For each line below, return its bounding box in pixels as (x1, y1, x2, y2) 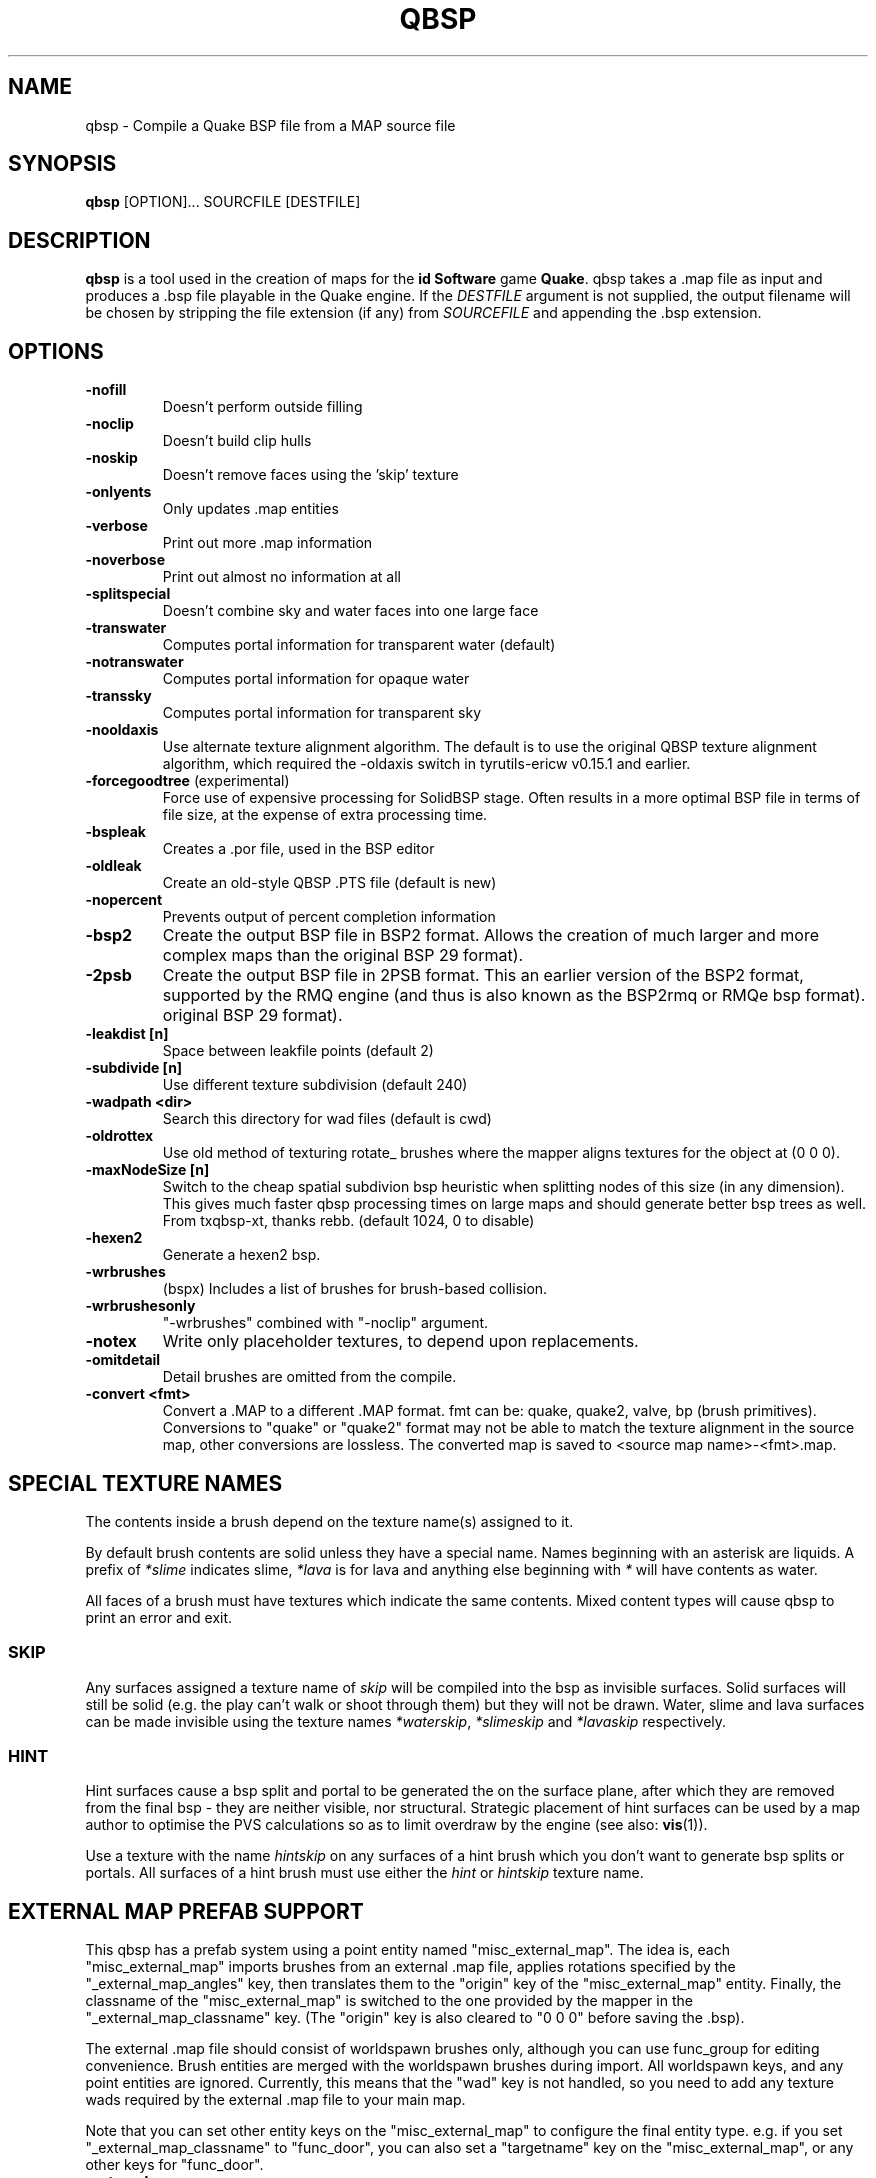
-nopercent (85, 891, 163, 909)
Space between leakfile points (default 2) (162, 1042, 434, 1060)
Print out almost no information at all (162, 568, 401, 586)
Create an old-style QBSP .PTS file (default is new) (162, 874, 497, 892)
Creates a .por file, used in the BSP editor (162, 840, 435, 858)
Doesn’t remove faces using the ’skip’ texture (162, 466, 459, 484)
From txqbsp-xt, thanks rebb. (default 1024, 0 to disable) (162, 1212, 535, 1230)
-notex (85, 1331, 137, 1352)
